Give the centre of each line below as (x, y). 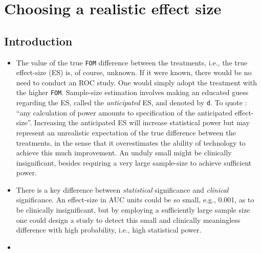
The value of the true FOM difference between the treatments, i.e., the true (132, 62)
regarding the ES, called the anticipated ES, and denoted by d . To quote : (132, 102)
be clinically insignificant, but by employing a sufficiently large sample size (133, 210)
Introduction (38, 41)
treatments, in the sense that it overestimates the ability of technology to (131, 142)
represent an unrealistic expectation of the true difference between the (126, 132)
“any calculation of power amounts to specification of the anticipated (124, 112)
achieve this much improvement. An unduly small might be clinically (124, 153)
